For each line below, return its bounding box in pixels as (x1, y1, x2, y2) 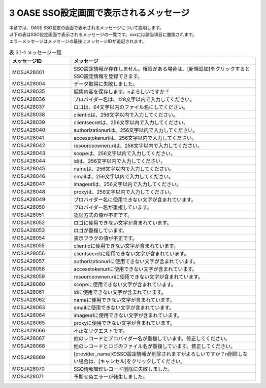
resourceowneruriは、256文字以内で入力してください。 (73, 142, 203, 149)
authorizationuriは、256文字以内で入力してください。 (73, 127, 198, 134)
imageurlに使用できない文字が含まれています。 (73, 312, 182, 319)
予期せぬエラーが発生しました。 (73, 373, 148, 380)
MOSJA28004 (12, 80, 45, 87)
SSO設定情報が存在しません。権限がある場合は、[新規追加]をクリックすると (73, 66, 250, 73)
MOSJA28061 (12, 289, 44, 296)
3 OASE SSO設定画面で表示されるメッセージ (9, 7, 190, 18)
